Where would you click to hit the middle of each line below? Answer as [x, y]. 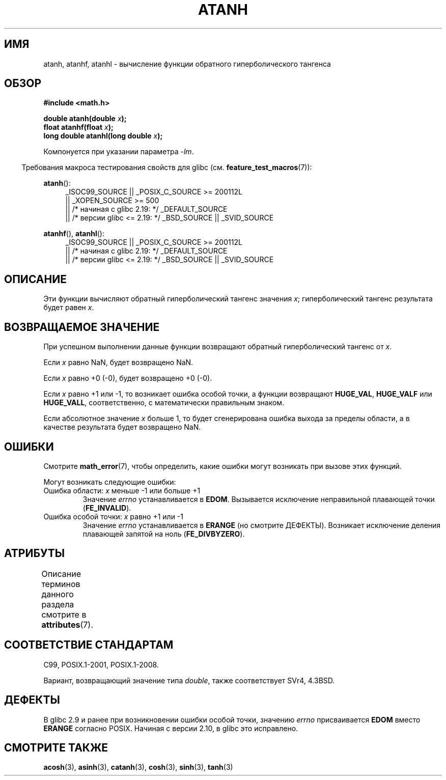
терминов [61, 584]
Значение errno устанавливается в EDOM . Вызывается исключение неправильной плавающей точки [259, 499]
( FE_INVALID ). [107, 508]
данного [58, 594]
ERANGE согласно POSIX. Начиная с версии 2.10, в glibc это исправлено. [171, 728]
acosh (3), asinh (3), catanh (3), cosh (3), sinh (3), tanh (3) [138, 767]
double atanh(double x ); [85, 119]
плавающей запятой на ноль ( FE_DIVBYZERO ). [164, 534]
